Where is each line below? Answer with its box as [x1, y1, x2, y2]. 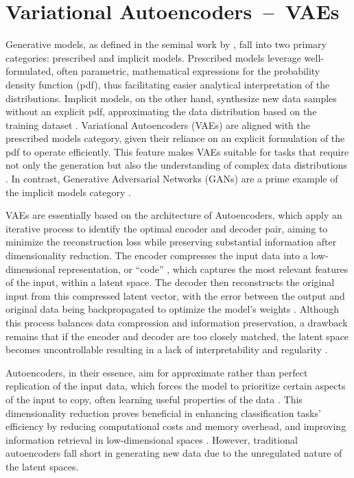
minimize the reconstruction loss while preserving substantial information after [5, 235, 337, 249]
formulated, [5, 64, 54, 78]
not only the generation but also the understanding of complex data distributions [5, 158, 347, 172]
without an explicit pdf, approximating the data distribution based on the [5, 104, 317, 119]
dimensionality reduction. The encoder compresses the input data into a [5, 248, 308, 263]
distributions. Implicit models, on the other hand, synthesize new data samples [5, 91, 337, 105]
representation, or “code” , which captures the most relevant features [58, 261, 349, 276]
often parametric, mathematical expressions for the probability [56, 64, 320, 78]
